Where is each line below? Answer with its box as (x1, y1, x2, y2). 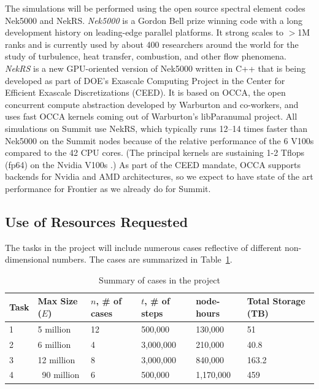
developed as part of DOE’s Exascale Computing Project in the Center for (5, 74, 285, 87)
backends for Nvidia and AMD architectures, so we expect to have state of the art (5, 170, 313, 183)
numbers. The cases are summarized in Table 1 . (52, 253, 233, 266)
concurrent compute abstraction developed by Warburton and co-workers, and (5, 98, 299, 110)
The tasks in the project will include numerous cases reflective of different (5, 241, 282, 253)
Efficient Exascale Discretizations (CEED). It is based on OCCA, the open (5, 86, 286, 99)
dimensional (5, 253, 50, 266)
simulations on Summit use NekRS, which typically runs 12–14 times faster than (5, 121, 308, 134)
